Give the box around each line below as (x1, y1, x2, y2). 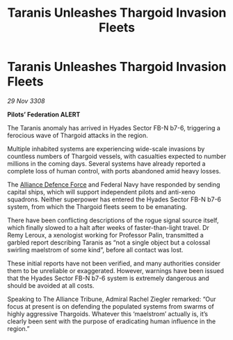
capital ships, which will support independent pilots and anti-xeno (7, 187, 196, 196)
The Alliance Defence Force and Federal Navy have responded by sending (7, 180, 220, 189)
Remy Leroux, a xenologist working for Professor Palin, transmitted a (7, 231, 204, 239)
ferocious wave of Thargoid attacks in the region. (7, 131, 148, 139)
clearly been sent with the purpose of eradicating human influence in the (7, 317, 216, 325)
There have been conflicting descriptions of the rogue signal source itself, (7, 216, 219, 224)
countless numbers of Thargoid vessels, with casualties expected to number (7, 152, 227, 160)
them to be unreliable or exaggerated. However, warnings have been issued (7, 266, 225, 275)
